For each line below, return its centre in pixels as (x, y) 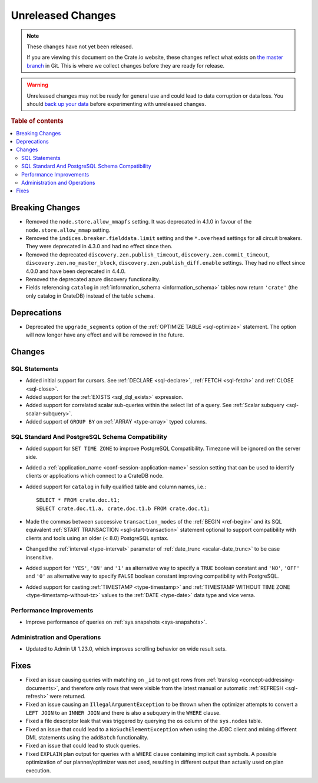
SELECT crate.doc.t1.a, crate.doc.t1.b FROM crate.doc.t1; (123, 508)
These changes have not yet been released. (80, 46)
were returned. (67, 697)
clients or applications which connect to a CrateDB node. (95, 476)
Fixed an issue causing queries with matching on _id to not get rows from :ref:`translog (132, 680)
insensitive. (39, 557)
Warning (37, 85)
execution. (38, 770)
